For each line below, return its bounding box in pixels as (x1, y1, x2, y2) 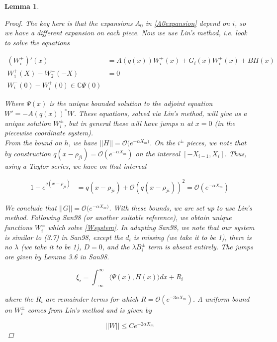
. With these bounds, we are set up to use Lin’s (109, 202, 252, 213)
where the (4, 293, 33, 304)
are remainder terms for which (45, 293, 139, 304)
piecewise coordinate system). (4, 127, 93, 138)
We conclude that (4, 202, 57, 213)
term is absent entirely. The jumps (148, 241, 253, 252)
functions (4, 222, 32, 232)
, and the (102, 241, 130, 252)
